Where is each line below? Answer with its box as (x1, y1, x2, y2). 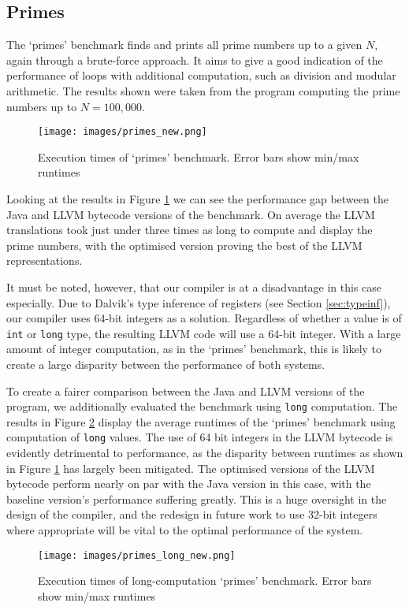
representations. (6, 252, 83, 269)
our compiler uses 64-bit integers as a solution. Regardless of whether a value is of (6, 310, 402, 326)
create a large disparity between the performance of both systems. (6, 356, 325, 373)
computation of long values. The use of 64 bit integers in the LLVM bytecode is (6, 429, 393, 445)
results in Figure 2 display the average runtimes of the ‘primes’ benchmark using (6, 413, 396, 430)
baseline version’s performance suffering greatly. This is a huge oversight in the (6, 490, 387, 507)
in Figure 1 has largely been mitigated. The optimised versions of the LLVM (6, 459, 375, 476)
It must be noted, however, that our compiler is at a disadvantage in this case (6, 278, 382, 295)
